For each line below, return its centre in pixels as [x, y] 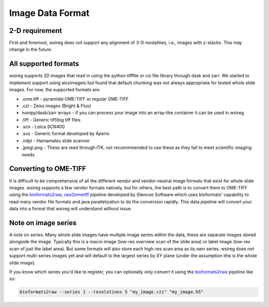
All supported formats [44, 64]
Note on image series [43, 223]
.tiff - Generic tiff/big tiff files [51, 120]
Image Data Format [49, 13]
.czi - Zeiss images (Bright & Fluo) [57, 106]
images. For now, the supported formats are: [55, 90]
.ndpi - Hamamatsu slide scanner [56, 141]
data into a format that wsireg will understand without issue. [70, 209]
